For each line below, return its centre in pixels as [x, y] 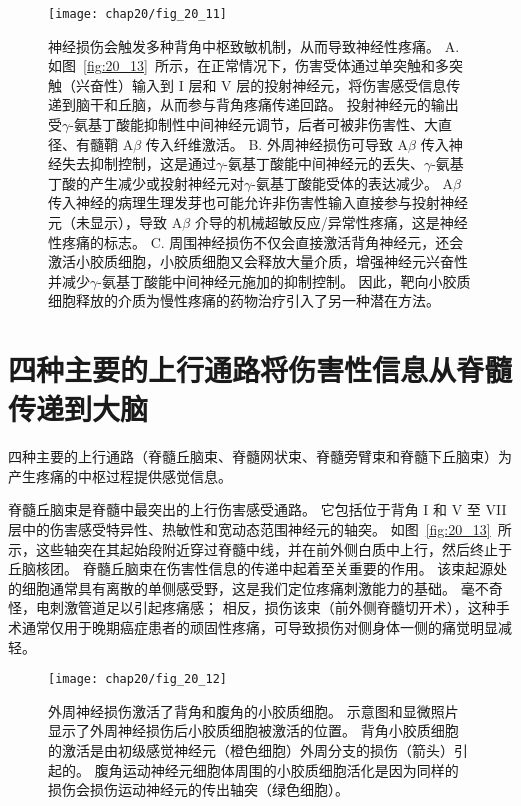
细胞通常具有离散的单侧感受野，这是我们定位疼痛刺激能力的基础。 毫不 [255, 587]
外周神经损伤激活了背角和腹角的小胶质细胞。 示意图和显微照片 [253, 710]
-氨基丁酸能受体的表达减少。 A [352, 182]
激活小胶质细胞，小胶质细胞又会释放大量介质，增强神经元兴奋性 [258, 261]
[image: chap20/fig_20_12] [137, 679]
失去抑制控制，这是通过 [138, 163]
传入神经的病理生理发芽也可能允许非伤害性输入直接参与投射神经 [258, 202]
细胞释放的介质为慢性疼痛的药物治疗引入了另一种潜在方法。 [244, 300]
